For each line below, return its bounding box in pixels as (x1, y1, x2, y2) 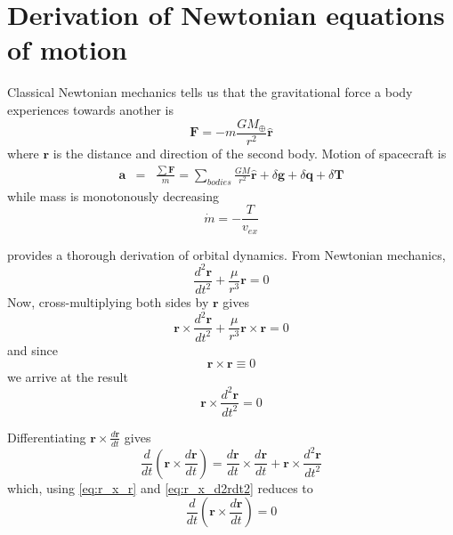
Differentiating (7, 427, 86, 446)
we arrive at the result (7, 368, 128, 386)
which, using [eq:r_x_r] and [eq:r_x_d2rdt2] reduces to (7, 478, 313, 497)
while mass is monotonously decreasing (7, 186, 220, 205)
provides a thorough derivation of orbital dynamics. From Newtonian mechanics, (7, 245, 446, 263)
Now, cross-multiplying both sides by (7, 293, 209, 312)
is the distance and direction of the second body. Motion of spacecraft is (53, 143, 447, 162)
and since (7, 340, 58, 359)
